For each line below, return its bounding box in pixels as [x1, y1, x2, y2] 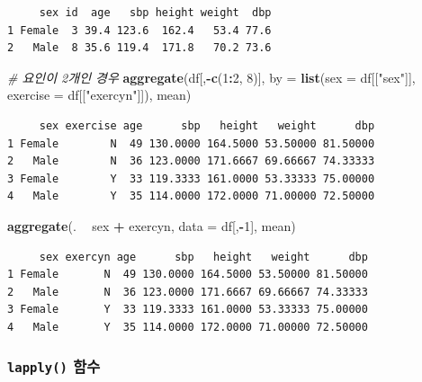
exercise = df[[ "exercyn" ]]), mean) [7, 85, 192, 104]
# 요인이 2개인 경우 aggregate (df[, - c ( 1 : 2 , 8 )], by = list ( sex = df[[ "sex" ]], [7, 67, 416, 86]
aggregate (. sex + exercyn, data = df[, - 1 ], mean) [7, 216, 296, 235]
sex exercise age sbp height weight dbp [39, 119, 375, 132]
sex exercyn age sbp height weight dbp [39, 250, 368, 263]
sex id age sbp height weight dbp [39, 6, 272, 19]
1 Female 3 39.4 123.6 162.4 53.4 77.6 [7, 23, 272, 37]
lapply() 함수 [7, 355, 101, 378]
